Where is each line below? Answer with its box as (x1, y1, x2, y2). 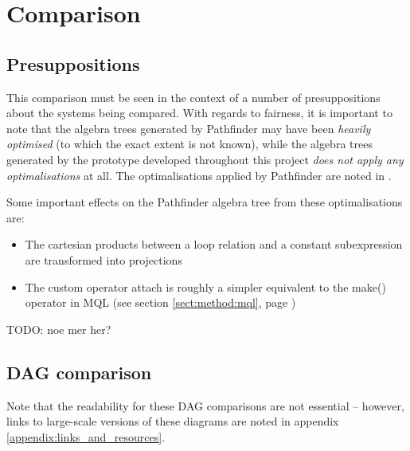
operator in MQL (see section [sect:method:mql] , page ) (25, 294, 296, 311)
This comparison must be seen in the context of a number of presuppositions (6, 88, 381, 105)
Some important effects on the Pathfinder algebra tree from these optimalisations (6, 194, 403, 210)
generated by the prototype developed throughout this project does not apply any (6, 151, 404, 167)
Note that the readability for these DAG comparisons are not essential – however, (6, 397, 404, 414)
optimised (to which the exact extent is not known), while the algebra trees (6, 135, 373, 152)
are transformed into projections (25, 251, 182, 268)
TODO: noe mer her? (6, 320, 111, 337)
